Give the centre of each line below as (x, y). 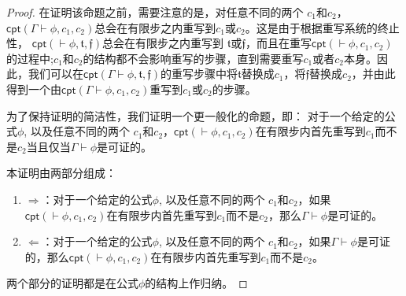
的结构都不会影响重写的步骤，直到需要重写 (193, 58)
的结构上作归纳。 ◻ (196, 283)
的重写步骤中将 (199, 74)
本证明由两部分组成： (61, 173)
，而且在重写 (279, 43)
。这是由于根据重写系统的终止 (322, 27)
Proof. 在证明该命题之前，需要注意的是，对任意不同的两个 (155, 12)
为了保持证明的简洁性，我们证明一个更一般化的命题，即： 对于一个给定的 (196, 115)
